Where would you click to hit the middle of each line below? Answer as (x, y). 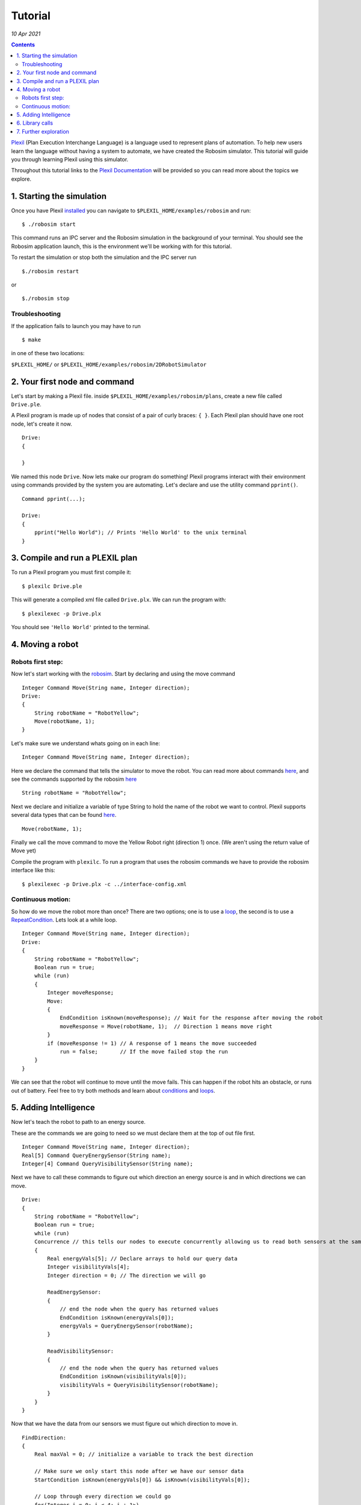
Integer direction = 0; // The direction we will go (126, 1275)
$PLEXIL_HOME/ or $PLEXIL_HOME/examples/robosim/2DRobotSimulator (109, 364)
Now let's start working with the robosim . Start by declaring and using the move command (123, 674)
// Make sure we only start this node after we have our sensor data (139, 1471)
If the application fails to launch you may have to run (76, 326)
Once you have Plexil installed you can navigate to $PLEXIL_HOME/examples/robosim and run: (131, 210)
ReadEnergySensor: (74, 1292)
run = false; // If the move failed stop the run (144, 1051)
